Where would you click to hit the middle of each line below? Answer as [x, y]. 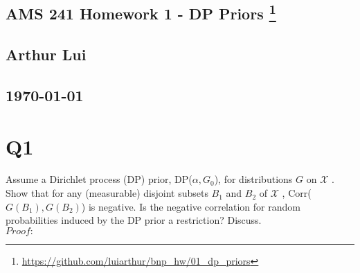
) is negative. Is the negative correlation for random [191, 206]
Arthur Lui [46, 54]
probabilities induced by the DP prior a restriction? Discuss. [134, 220]
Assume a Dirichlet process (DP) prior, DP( [99, 179]
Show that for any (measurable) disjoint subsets [107, 193]
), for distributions [253, 179]
